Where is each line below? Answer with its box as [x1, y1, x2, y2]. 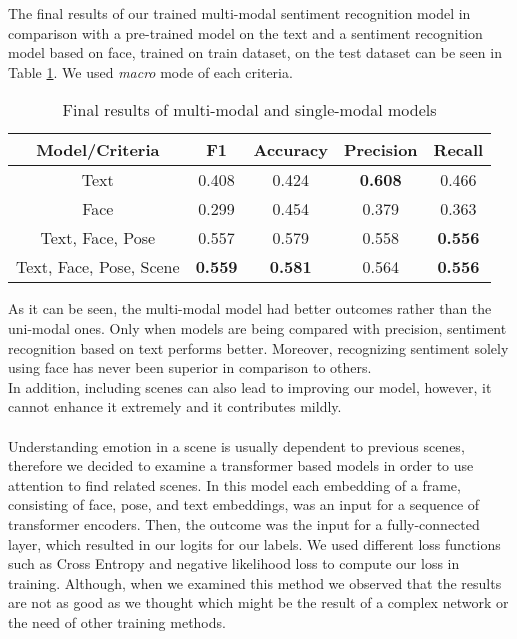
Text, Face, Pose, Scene [16, 255, 180, 279]
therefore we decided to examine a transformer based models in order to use [8, 455, 474, 476]
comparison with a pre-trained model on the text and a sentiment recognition [8, 22, 483, 43]
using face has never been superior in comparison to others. [8, 357, 372, 378]
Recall [433, 138, 484, 162]
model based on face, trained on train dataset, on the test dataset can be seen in [8, 42, 502, 63]
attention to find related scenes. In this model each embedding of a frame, [8, 474, 461, 495]
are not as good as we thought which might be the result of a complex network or [8, 592, 509, 613]
